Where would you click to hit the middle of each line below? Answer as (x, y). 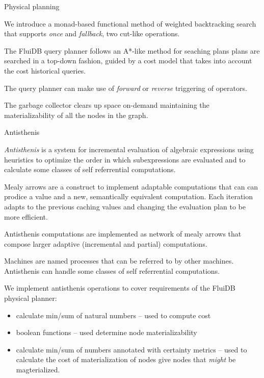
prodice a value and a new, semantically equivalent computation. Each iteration (129, 196)
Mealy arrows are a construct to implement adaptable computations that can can (131, 186)
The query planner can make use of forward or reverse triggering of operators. (126, 88)
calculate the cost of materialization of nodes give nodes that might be (126, 359)
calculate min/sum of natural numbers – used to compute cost (113, 315)
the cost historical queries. (45, 70)
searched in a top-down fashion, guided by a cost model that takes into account (128, 61)
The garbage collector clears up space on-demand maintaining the (107, 105)
